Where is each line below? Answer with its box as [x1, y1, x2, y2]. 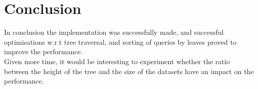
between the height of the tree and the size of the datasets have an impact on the [4, 66, 254, 76]
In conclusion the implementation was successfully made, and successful [4, 27, 224, 37]
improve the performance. [4, 46, 83, 57]
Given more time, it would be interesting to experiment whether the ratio [4, 56, 230, 66]
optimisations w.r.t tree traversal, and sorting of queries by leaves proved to [4, 36, 236, 47]
